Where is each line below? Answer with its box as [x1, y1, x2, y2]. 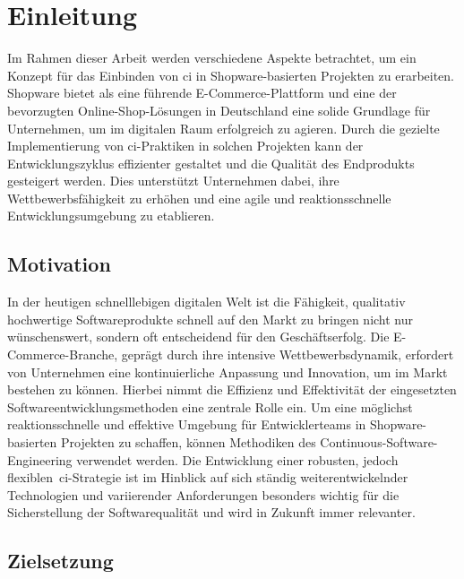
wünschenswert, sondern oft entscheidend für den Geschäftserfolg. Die [7, 327, 390, 346]
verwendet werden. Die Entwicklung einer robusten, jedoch [76, 450, 399, 469]
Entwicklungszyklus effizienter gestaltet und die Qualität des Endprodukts [7, 153, 415, 172]
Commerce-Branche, [7, 345, 118, 364]
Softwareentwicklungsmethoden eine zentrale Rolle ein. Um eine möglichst [7, 397, 413, 416]
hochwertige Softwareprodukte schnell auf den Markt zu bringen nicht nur [7, 309, 414, 328]
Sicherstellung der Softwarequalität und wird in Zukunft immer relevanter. [7, 503, 416, 522]
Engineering [7, 450, 73, 469]
